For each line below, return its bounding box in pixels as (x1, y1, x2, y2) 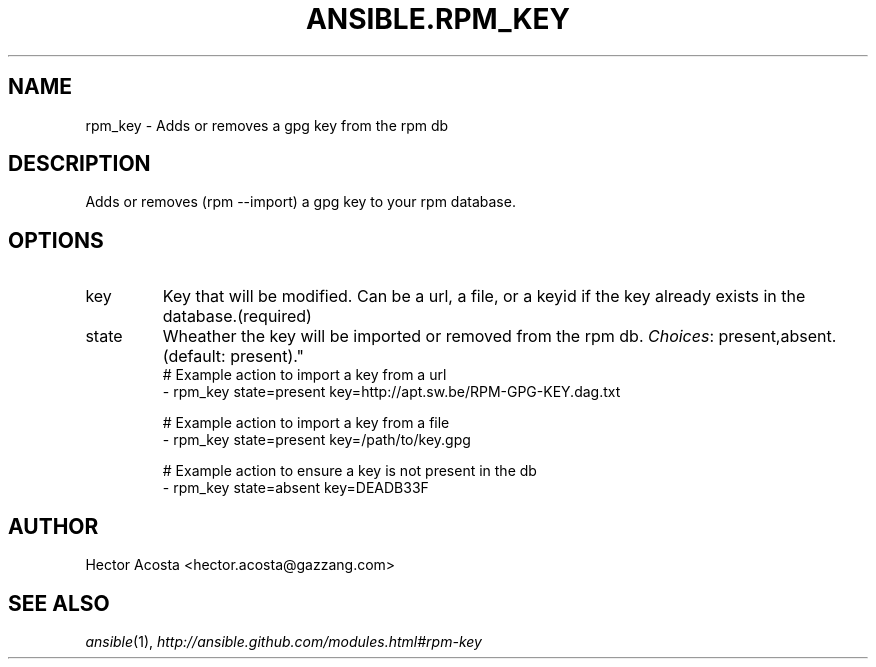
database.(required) (162, 306, 312, 327)
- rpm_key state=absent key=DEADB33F (162, 479, 429, 497)
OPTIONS (8, 227, 104, 253)
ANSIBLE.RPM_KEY (305, 2, 571, 36)
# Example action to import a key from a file (162, 414, 450, 432)
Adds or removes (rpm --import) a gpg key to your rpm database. (85, 193, 516, 211)
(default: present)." (162, 346, 305, 367)
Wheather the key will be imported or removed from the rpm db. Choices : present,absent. (162, 326, 837, 347)
